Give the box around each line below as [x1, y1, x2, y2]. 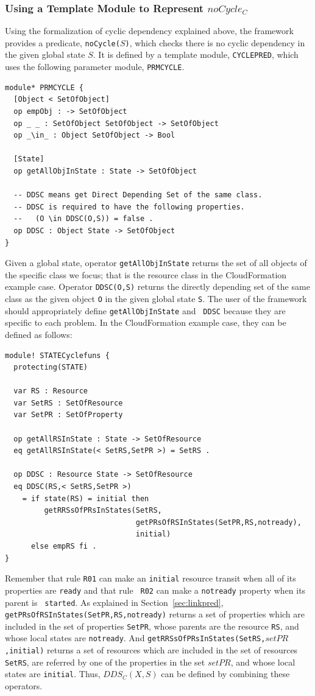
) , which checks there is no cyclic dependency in [125, 36, 305, 49]
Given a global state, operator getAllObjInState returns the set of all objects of [5, 256, 307, 269]
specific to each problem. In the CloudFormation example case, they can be [5, 316, 286, 329]
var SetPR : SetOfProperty [13, 410, 123, 420]
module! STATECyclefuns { [5, 351, 110, 360]
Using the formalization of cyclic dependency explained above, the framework [5, 24, 294, 37]
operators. [5, 680, 43, 692]
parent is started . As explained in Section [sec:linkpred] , [5, 596, 224, 608]
